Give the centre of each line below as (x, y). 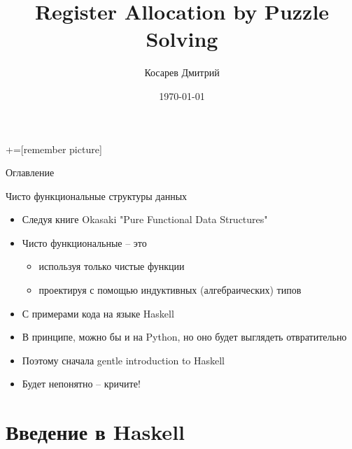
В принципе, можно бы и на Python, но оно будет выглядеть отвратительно (184, 337)
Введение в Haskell (95, 432)
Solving (182, 39)
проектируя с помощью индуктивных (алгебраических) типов (170, 290)
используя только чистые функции (112, 266)
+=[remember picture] (54, 149)
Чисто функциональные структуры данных (97, 195)
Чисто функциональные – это (84, 242)
